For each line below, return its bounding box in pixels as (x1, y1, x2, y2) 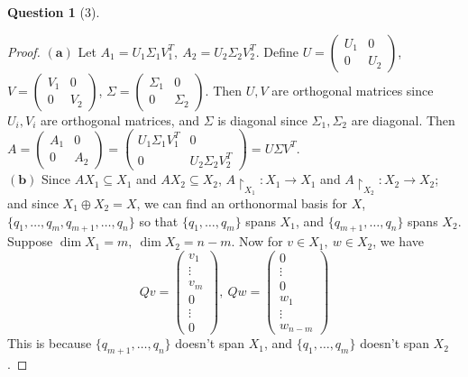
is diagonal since (217, 110, 307, 129)
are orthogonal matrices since (271, 80, 434, 99)
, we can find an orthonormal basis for (136, 193, 348, 212)
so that (139, 211, 179, 230)
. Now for (231, 232, 283, 251)
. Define (255, 41, 298, 60)
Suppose (7, 232, 53, 251)
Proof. (7, 41, 41, 60)
